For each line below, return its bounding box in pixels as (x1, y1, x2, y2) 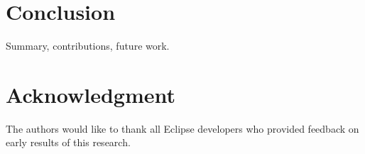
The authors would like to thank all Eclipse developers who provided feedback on (6, 121, 359, 136)
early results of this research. (6, 135, 131, 150)
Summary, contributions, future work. (6, 38, 170, 53)
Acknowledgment (6, 79, 175, 109)
